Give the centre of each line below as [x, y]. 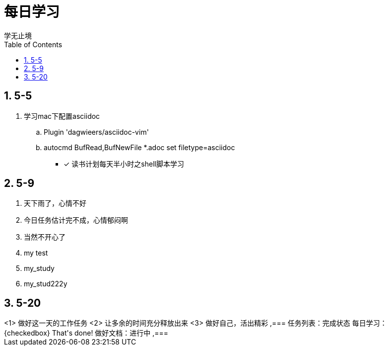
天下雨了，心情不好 [55, 203]
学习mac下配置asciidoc [62, 116]
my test [36, 253]
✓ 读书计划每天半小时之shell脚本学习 [124, 164]
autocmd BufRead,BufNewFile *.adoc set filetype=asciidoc [139, 147]
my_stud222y [46, 284]
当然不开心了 [45, 237]
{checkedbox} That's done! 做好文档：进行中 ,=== [86, 333]
